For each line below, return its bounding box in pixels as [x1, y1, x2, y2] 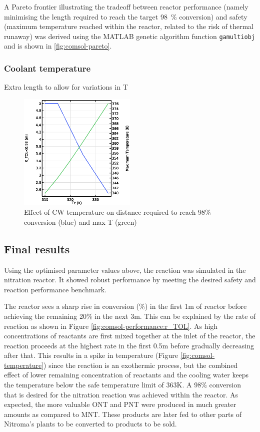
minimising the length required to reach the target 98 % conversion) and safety [4, 11, 247, 22]
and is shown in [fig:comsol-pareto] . [4, 41, 112, 51]
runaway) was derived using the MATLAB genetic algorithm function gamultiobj [4, 31, 255, 41]
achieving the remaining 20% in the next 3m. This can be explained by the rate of [4, 310, 256, 321]
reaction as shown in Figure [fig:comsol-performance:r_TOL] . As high [4, 320, 218, 331]
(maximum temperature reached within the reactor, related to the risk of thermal [4, 21, 253, 32]
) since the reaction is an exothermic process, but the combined [43, 359, 238, 370]
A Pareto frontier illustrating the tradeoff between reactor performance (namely [4, 2, 248, 12]
